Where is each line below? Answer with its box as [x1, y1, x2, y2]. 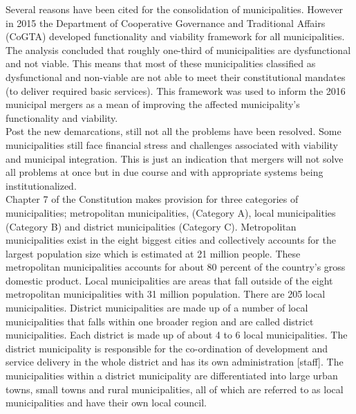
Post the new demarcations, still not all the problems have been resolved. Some [6, 124, 341, 138]
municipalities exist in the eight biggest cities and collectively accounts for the [6, 233, 336, 247]
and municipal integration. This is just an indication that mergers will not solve [6, 151, 344, 165]
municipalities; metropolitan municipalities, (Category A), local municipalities [6, 205, 336, 219]
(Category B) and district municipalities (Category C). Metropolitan [6, 219, 297, 233]
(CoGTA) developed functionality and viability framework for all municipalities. [6, 29, 345, 44]
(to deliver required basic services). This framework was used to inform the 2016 [6, 83, 346, 98]
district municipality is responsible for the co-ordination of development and [6, 341, 328, 355]
